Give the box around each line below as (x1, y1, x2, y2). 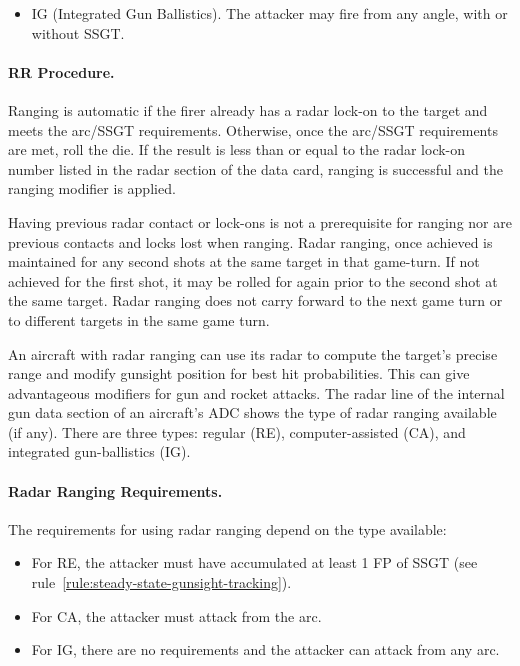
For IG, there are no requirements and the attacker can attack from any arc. (31, 639, 500, 660)
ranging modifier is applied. (8, 178, 176, 199)
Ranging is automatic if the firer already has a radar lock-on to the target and (8, 99, 488, 120)
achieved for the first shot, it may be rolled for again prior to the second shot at (8, 270, 498, 291)
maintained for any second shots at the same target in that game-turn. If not (8, 251, 480, 272)
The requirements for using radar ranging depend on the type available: (8, 518, 447, 539)
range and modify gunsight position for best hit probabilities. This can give (8, 363, 470, 384)
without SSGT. (31, 22, 125, 43)
